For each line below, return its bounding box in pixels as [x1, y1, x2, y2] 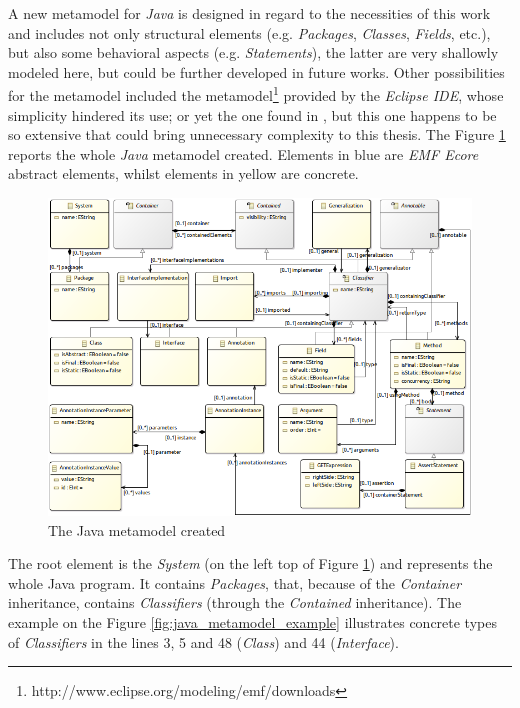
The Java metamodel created [48, 519, 226, 540]
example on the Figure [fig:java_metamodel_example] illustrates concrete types [8, 611, 497, 632]
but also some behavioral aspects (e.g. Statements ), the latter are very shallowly [8, 42, 499, 63]
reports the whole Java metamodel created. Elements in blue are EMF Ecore [8, 143, 479, 164]
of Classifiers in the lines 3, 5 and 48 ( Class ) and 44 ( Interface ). [8, 631, 399, 652]
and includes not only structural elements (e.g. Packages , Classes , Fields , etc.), [8, 22, 491, 43]
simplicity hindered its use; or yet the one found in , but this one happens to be [8, 104, 497, 125]
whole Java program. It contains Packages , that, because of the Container [8, 572, 462, 593]
